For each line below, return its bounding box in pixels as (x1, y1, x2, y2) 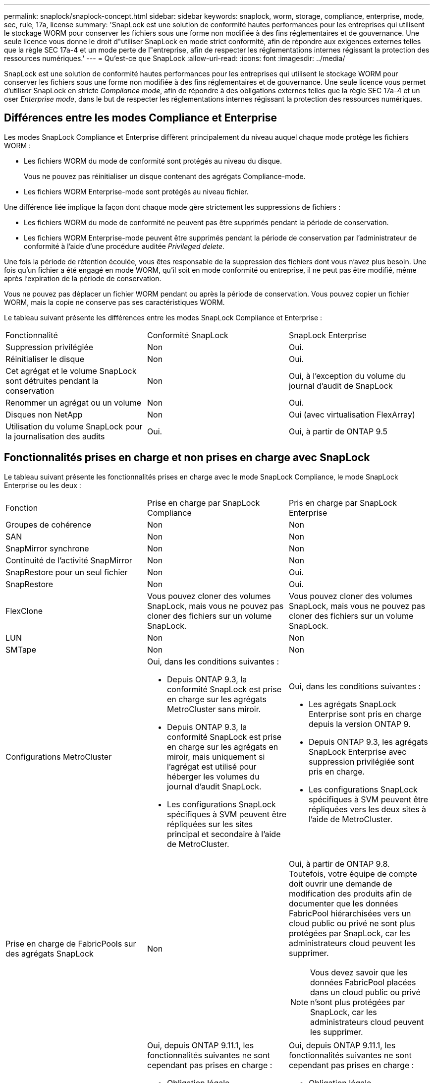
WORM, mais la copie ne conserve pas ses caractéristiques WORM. (4, 298, 225, 306)
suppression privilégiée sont (308, 756, 414, 767)
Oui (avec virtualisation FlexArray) (288, 409, 415, 420)
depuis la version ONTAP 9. (308, 719, 411, 729)
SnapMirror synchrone (5, 543, 89, 553)
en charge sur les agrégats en (166, 741, 278, 752)
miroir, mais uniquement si (166, 751, 265, 762)
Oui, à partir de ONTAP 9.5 (288, 426, 388, 436)
